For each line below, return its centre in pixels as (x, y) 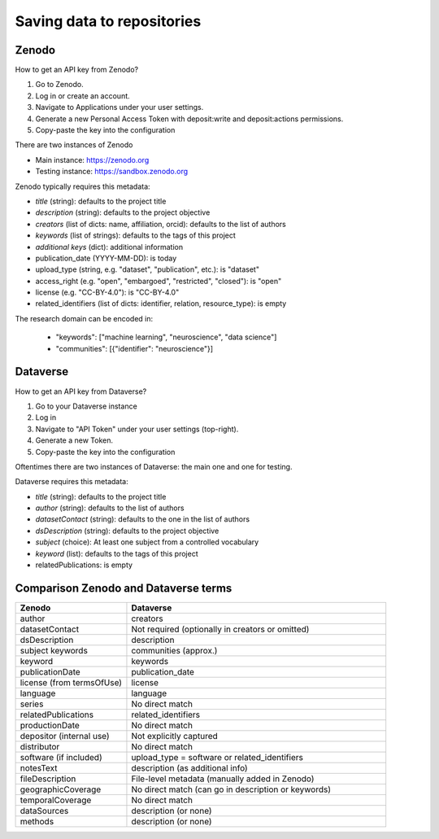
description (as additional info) (189, 767)
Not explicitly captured (175, 736)
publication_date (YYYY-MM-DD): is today (106, 258)
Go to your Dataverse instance (86, 406)
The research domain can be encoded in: (84, 318)
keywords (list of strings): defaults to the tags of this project (135, 235)
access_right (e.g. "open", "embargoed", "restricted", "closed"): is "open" (159, 281)
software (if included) (61, 757)
